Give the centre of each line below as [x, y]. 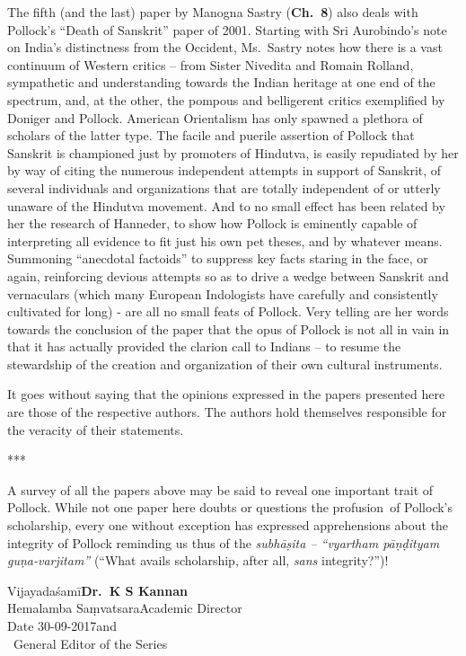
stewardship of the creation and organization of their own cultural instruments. [225, 363]
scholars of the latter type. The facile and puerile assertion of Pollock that [211, 135]
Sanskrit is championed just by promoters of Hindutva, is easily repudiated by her [233, 152]
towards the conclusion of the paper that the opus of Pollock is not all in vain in [229, 328]
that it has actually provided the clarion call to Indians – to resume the [204, 346]
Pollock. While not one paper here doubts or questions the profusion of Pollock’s [230, 507]
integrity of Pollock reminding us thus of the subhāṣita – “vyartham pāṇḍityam [224, 542]
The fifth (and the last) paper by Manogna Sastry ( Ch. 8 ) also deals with [213, 12]
